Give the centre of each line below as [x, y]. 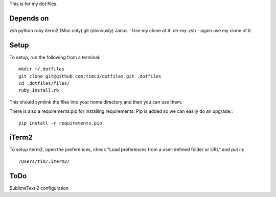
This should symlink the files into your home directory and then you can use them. [96, 102]
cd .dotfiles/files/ [44, 83]
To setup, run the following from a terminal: [55, 57]
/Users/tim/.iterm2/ [44, 161]
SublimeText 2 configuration [39, 188]
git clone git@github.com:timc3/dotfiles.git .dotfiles [90, 76]
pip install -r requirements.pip [60, 123]
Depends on [29, 18]
